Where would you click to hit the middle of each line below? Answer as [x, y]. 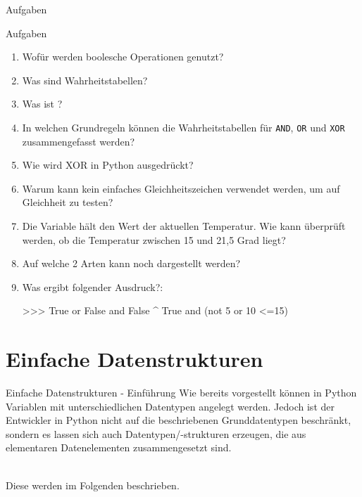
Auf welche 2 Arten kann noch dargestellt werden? [131, 263]
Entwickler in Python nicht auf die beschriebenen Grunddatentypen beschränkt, [179, 420]
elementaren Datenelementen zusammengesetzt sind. [119, 447]
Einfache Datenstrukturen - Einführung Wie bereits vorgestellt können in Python [181, 393]
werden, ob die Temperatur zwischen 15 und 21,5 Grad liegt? [154, 239]
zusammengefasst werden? [79, 141]
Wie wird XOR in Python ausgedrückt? [108, 165]
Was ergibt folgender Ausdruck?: [93, 286]
